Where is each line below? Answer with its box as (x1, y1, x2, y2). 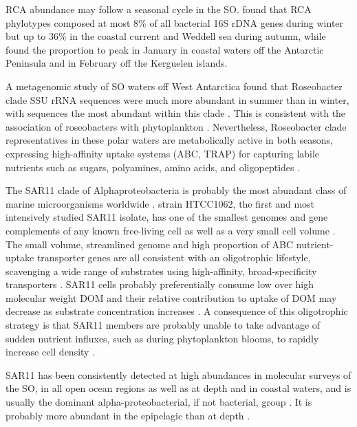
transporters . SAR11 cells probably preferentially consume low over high (6, 277, 314, 292)
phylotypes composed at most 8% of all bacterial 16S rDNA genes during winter (6, 15, 344, 30)
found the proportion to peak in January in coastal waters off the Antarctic (6, 42, 324, 56)
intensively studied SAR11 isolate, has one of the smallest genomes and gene (6, 210, 328, 224)
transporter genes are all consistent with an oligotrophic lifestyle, (36, 250, 311, 265)
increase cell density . (6, 344, 96, 359)
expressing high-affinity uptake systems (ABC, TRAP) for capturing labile (6, 146, 320, 160)
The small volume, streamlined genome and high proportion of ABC (6, 237, 294, 251)
